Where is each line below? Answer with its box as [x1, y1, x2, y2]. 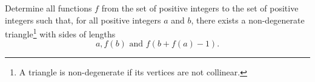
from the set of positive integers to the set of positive [101, 2, 299, 14]
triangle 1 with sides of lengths [5, 26, 116, 40]
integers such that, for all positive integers [5, 13, 161, 26]
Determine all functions [5, 2, 92, 14]
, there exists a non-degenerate [191, 13, 305, 26]
